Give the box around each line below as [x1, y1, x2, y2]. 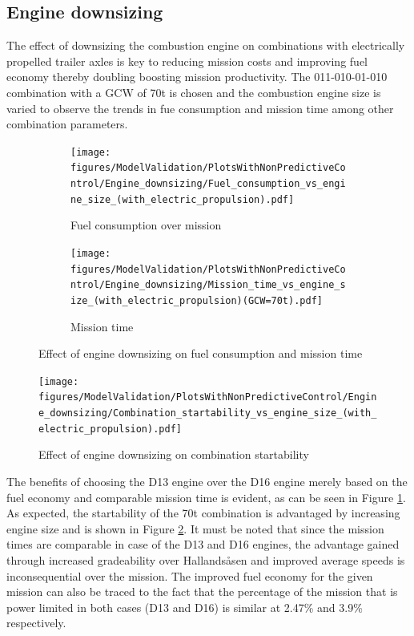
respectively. [6, 614, 66, 631]
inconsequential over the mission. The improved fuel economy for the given [6, 567, 373, 584]
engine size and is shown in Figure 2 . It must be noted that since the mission [6, 520, 384, 537]
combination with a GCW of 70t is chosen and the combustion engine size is [6, 83, 381, 100]
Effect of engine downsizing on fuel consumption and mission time [38, 345, 363, 362]
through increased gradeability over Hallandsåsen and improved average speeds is [6, 551, 405, 568]
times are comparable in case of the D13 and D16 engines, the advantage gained [6, 536, 400, 553]
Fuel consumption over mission [70, 217, 222, 233]
